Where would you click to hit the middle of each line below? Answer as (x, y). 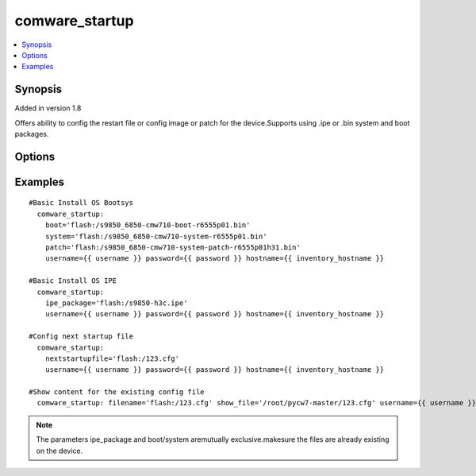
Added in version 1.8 (48, 108)
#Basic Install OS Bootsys (81, 203)
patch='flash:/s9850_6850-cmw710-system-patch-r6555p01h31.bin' (173, 248)
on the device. (59, 451)
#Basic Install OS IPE (73, 281)
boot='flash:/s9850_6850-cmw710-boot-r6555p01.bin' (148, 225)
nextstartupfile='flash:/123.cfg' (112, 358)
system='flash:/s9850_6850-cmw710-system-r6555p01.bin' (156, 236)
